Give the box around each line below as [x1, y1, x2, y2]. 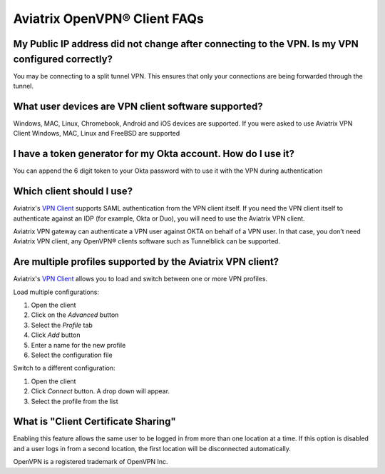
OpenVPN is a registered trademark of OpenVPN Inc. [13, 458, 168, 466]
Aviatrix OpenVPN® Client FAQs [13, 11, 205, 26]
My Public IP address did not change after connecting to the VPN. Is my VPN [13, 38, 359, 50]
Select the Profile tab [31, 321, 93, 329]
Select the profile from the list [31, 397, 118, 405]
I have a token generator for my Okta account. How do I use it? [13, 148, 295, 160]
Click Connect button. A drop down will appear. [31, 387, 170, 395]
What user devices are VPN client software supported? [13, 100, 263, 112]
